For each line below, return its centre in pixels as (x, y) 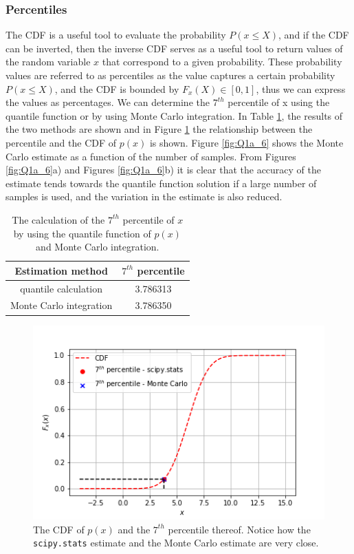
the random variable (48, 62)
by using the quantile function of (82, 233)
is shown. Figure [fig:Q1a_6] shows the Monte (246, 142)
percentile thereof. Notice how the (239, 529)
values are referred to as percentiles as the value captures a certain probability (170, 75)
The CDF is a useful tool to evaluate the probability (116, 35)
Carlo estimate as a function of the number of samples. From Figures (151, 156)
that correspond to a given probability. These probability (222, 62)
